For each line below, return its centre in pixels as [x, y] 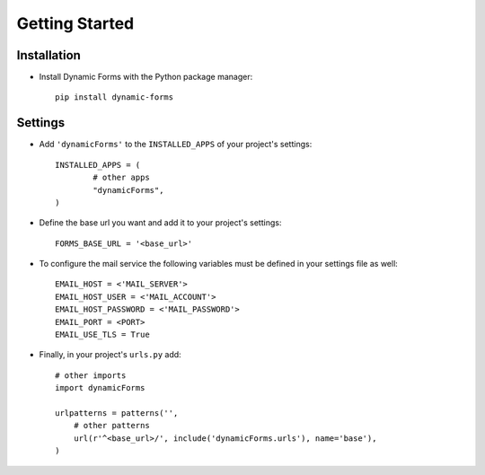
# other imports [91, 375]
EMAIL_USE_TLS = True [102, 335]
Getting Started [75, 23]
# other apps [121, 178]
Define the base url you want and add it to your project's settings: [160, 223]
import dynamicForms [100, 388]
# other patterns [111, 426]
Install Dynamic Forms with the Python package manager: [146, 77]
